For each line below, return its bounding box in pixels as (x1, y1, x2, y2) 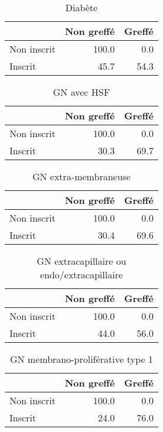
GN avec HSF (53, 85, 110, 99)
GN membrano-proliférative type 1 (9, 352, 153, 366)
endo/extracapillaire (40, 268, 123, 281)
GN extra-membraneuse (32, 170, 131, 183)
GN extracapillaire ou (37, 254, 126, 268)
